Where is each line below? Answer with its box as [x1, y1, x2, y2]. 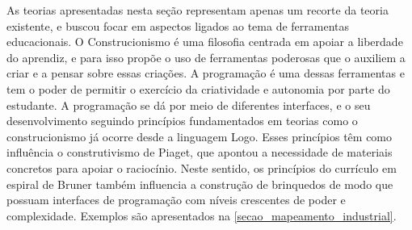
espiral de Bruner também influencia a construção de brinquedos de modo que [6, 175, 393, 192]
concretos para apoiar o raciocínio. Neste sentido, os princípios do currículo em [6, 159, 397, 176]
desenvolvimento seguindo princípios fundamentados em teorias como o [6, 112, 358, 129]
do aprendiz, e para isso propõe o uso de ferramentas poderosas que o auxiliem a [6, 48, 406, 65]
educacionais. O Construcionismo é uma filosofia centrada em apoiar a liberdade [6, 33, 403, 50]
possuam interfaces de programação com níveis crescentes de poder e [6, 191, 346, 208]
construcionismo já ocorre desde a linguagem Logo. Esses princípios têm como [6, 128, 393, 144]
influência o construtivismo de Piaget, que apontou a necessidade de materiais [6, 144, 393, 161]
